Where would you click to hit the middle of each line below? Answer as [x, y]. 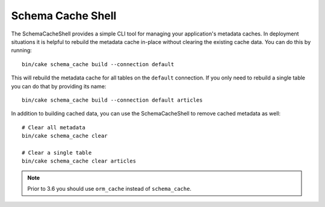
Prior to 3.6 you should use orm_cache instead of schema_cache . [110, 189]
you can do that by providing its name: [59, 86]
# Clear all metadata [54, 127]
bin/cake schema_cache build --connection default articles [112, 100]
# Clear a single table [57, 153]
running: [22, 51]
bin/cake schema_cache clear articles [79, 161]
